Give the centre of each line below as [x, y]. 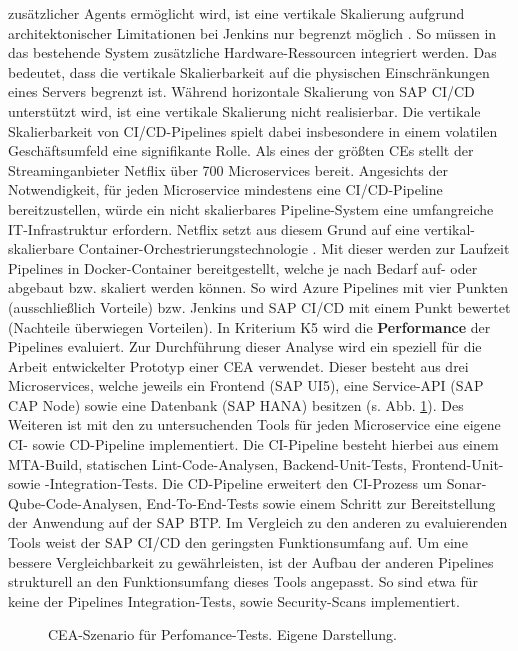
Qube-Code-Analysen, [75, 502]
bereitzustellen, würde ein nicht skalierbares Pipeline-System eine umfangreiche [251, 208]
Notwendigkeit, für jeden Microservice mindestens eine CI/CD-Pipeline [225, 189]
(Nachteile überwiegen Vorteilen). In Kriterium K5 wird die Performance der [249, 326]
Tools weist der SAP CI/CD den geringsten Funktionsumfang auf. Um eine [238, 542]
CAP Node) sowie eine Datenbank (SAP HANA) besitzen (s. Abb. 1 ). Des [236, 404]
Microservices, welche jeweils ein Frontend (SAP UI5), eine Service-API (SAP [246, 385]
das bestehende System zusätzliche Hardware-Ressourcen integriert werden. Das [252, 52]
